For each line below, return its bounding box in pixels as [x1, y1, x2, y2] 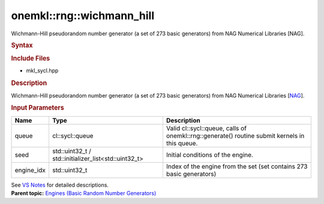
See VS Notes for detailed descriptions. [11, 181, 109, 188]
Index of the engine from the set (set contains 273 [166, 162, 308, 170]
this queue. [166, 139, 198, 147]
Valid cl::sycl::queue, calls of [166, 124, 247, 132]
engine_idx [14, 166, 46, 174]
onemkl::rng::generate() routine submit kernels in [166, 132, 305, 140]
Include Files [11, 54, 50, 63]
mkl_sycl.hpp [26, 67, 59, 74]
